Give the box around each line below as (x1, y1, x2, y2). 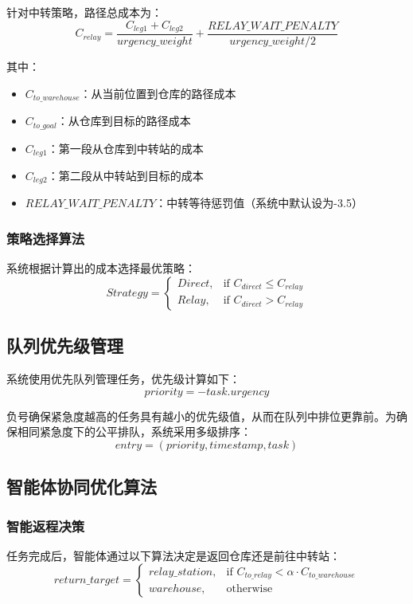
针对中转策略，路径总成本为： (6, 4, 162, 20)
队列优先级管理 (6, 333, 123, 358)
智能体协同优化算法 (6, 474, 157, 499)
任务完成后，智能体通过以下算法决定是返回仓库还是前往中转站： (6, 547, 341, 563)
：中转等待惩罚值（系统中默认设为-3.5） (155, 194, 363, 211)
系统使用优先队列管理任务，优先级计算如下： (6, 371, 240, 387)
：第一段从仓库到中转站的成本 (47, 139, 204, 156)
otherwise (226, 583, 273, 595)
